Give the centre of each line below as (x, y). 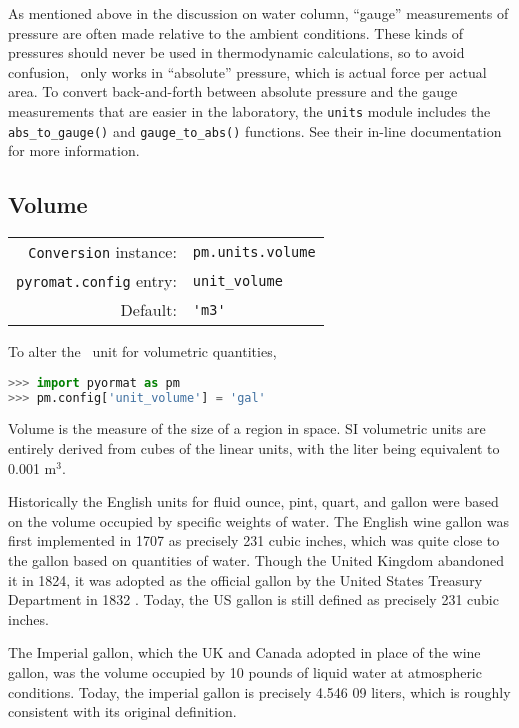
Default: (148, 310)
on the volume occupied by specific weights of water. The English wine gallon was (259, 520)
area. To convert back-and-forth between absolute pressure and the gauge (233, 91)
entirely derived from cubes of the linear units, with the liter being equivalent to (254, 448)
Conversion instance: (102, 252)
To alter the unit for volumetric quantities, (142, 351)
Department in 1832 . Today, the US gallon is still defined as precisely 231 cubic (253, 599)
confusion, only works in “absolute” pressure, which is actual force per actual (247, 71)
